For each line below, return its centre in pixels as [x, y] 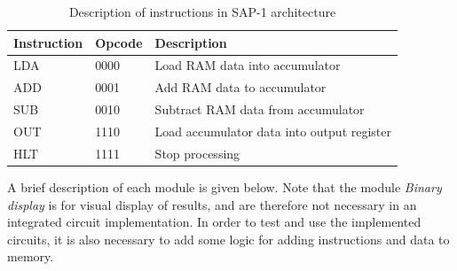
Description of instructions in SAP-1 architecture [202, 12]
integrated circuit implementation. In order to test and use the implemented [214, 222]
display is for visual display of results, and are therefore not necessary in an [212, 204]
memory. [31, 256]
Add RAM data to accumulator [240, 87]
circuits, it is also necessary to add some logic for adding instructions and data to [228, 239]
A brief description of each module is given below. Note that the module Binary [225, 186]
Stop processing [197, 153]
